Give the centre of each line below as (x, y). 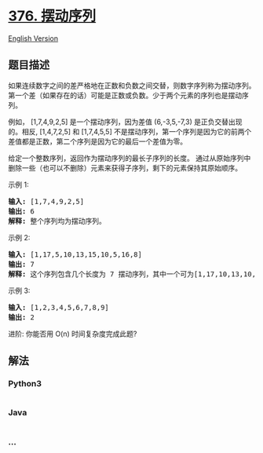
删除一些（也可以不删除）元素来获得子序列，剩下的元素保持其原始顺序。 (125, 168)
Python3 (25, 384)
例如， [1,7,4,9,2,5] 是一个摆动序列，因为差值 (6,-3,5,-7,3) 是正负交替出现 (125, 122)
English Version (33, 38)
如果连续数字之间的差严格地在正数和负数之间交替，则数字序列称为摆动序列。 (132, 85)
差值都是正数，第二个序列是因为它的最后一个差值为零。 (97, 141)
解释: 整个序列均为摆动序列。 (57, 221)
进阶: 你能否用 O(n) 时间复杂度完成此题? (73, 334)
